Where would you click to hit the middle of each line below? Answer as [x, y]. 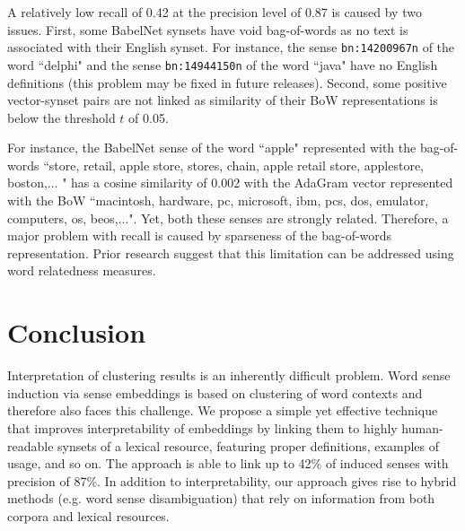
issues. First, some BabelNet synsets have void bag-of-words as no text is [208, 29]
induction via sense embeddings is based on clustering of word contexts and [215, 392]
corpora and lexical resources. [88, 515]
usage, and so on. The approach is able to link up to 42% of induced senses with [228, 463]
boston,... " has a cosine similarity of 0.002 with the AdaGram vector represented [230, 183]
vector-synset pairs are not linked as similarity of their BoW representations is [223, 100]
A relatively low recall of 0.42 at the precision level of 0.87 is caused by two [215, 12]
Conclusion [77, 332]
